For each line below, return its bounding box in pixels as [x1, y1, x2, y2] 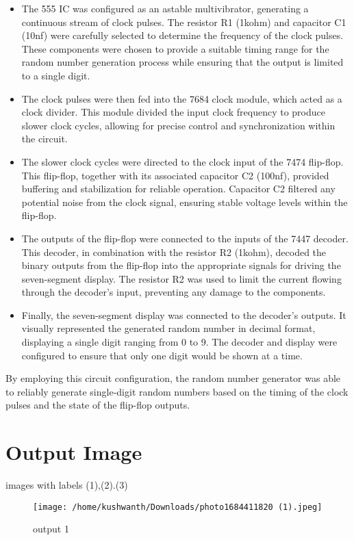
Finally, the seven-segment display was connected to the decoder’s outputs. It [21, 307, 346, 322]
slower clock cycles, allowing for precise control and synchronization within [21, 118, 336, 132]
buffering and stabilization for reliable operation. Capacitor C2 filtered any [21, 181, 336, 196]
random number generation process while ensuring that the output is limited [21, 55, 344, 69]
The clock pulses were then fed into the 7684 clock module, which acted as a [21, 91, 342, 105]
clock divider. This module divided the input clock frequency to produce [21, 105, 325, 119]
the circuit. [21, 131, 68, 146]
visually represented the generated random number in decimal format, [21, 321, 316, 335]
